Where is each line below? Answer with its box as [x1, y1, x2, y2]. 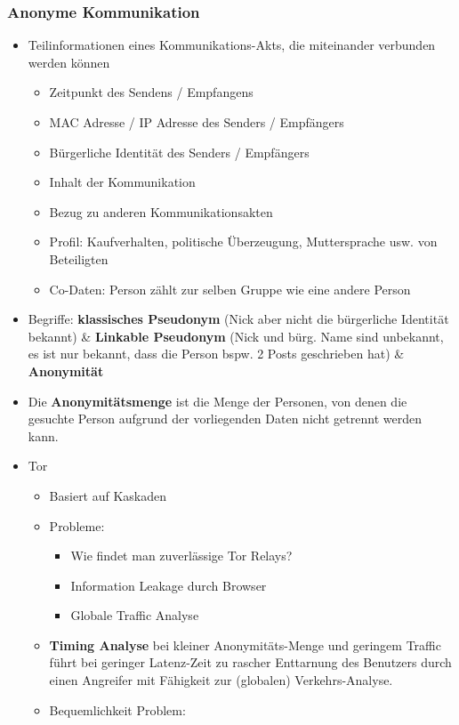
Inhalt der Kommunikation [49, 173, 196, 191]
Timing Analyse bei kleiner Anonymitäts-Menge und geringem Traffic [49, 635, 441, 654]
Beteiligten [49, 249, 109, 268]
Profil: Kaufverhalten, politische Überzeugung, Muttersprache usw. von [49, 232, 438, 251]
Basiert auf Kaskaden [49, 486, 167, 504]
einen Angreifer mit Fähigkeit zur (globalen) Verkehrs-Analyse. [49, 671, 393, 689]
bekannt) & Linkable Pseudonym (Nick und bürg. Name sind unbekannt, [28, 326, 444, 345]
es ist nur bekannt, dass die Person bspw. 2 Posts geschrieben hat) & [28, 344, 405, 363]
